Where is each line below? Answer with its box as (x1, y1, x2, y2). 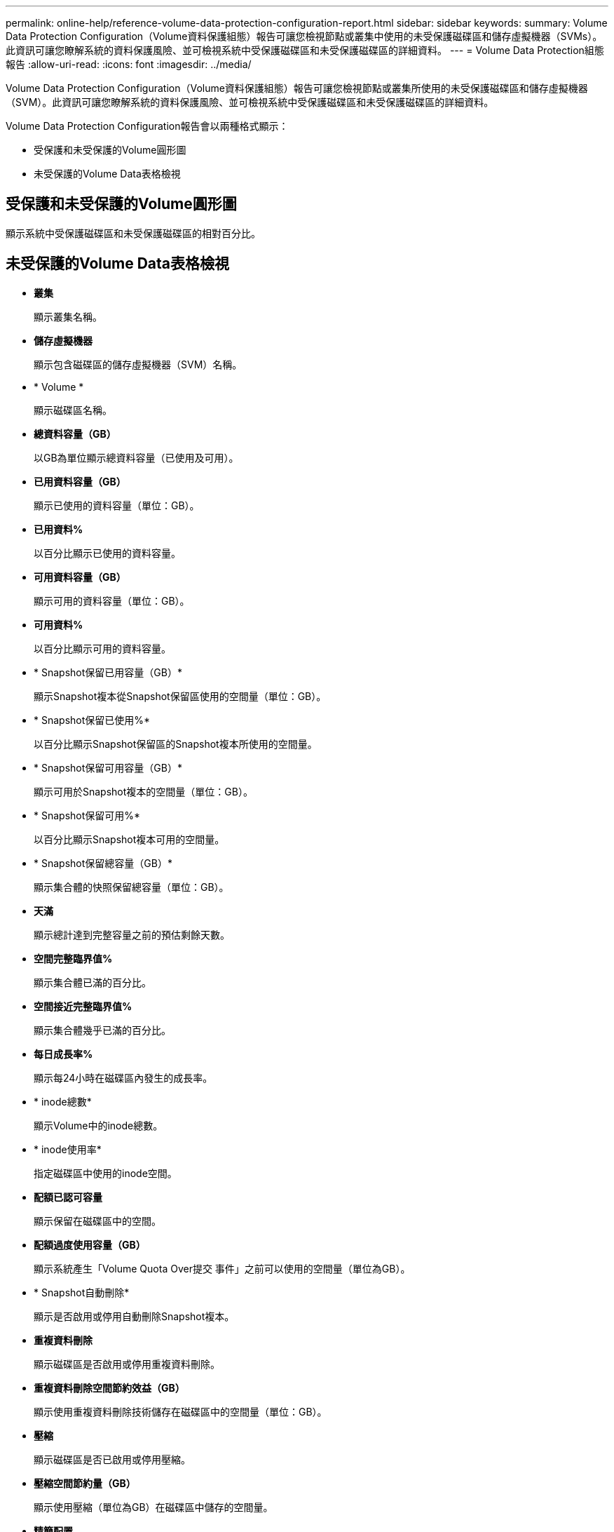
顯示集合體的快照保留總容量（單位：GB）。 (34, 880, 229, 893)
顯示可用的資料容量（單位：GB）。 (34, 594, 190, 607)
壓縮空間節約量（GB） (34, 1477, 136, 1489)
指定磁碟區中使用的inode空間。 (34, 1167, 177, 1179)
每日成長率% (34, 1047, 93, 1060)
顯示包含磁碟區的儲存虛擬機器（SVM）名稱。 (34, 358, 243, 370)
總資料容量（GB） (34, 427, 116, 440)
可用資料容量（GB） (34, 570, 126, 583)
